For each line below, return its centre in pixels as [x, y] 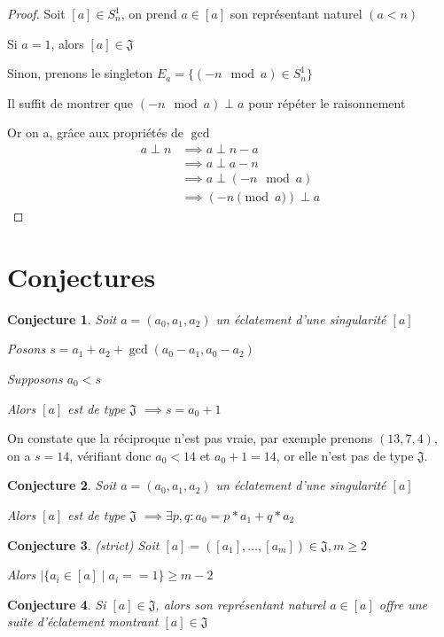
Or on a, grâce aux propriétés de [95, 132]
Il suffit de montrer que [70, 102]
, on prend [149, 13]
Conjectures [82, 276]
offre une [403, 604]
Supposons [35, 378]
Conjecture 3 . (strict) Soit [83, 544]
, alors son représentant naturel [241, 604]
